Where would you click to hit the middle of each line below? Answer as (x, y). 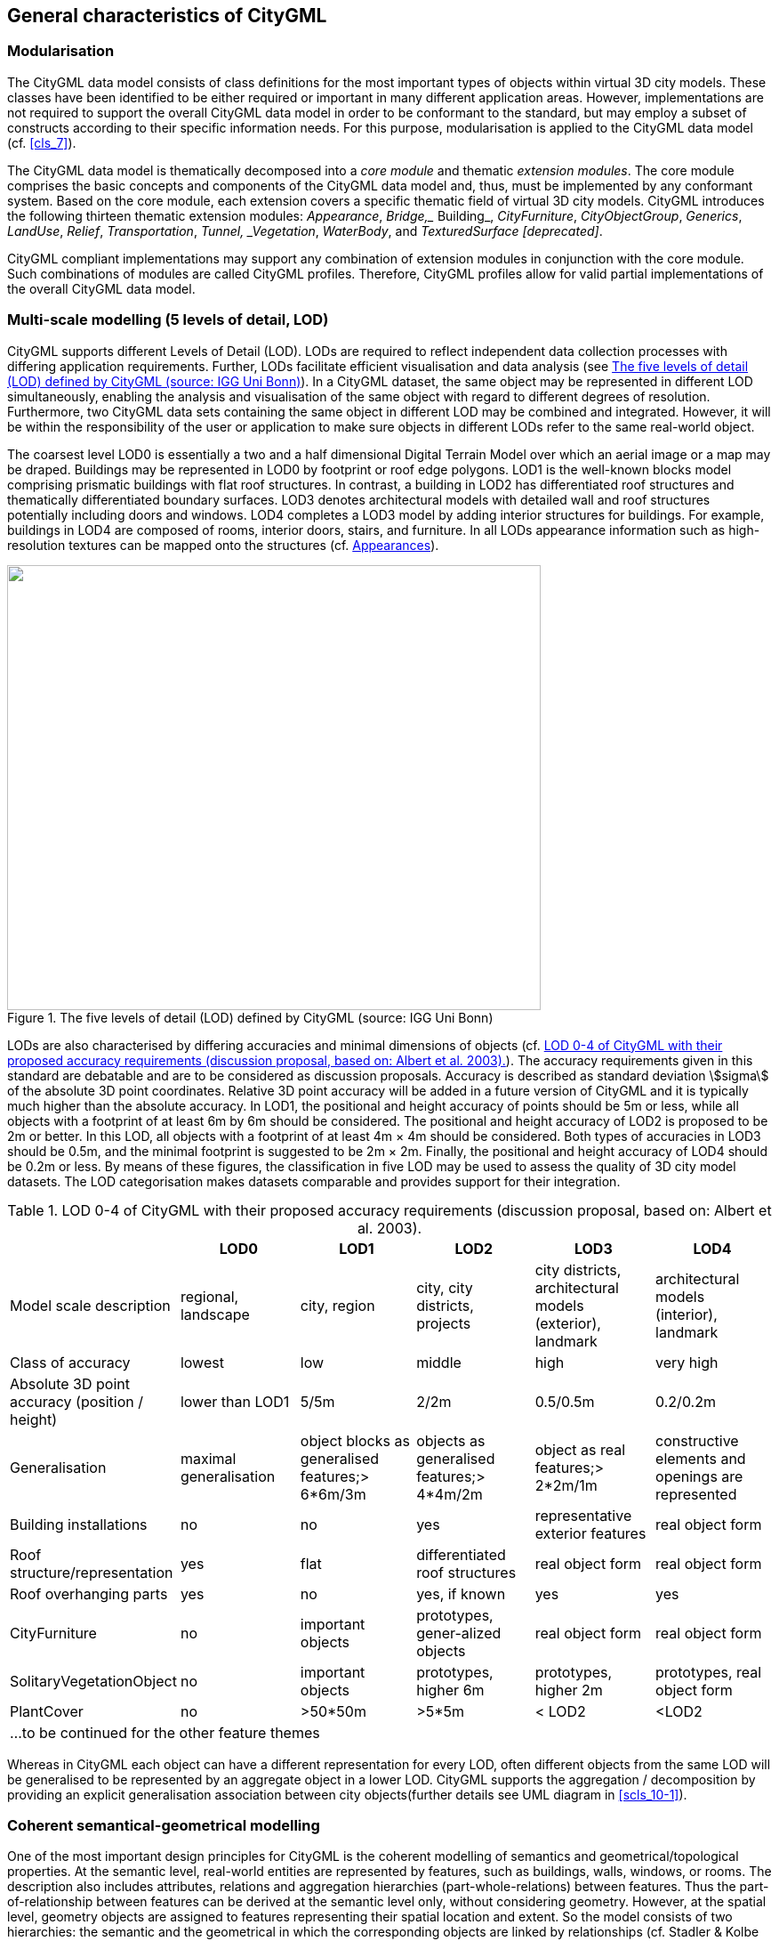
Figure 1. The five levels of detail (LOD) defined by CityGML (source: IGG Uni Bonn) (250, 1017)
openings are (699, 1476)
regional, (209, 1296)
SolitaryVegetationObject (93, 1681)
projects (444, 1323)
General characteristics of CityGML (167, 16)
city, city (445, 1287)
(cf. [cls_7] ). (42, 142)
